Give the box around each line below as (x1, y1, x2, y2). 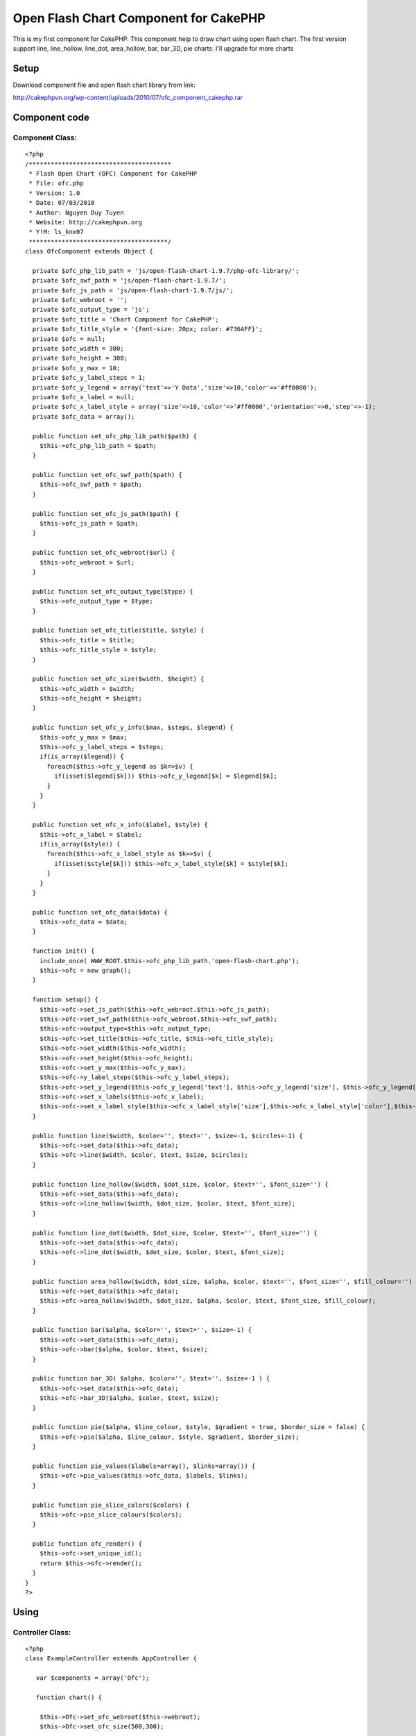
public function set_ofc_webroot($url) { (32, 549, 175, 557)
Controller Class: (12, 1627, 71, 1637)
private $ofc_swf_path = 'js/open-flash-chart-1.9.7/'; (32, 276, 227, 285)
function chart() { (35, 1693, 103, 1701)
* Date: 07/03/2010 (28, 199, 95, 207)
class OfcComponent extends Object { (25, 247, 154, 256)
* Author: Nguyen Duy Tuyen (28, 208, 124, 217)
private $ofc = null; (32, 335, 106, 343)
